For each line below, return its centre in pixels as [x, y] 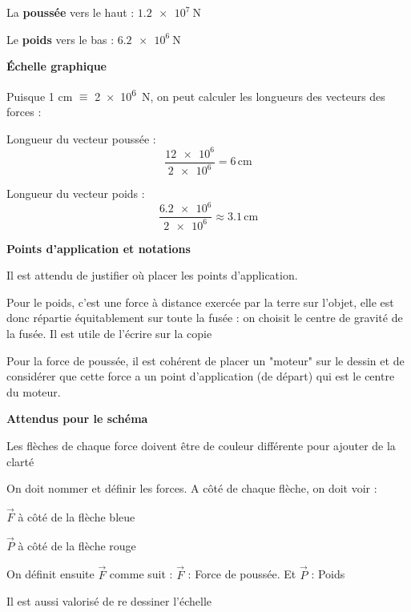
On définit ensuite [50, 574]
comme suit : [141, 574]
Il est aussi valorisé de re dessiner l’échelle [109, 601]
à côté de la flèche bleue [77, 516]
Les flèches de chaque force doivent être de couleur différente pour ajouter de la [201, 445]
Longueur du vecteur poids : [76, 193]
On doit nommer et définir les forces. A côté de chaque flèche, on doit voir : [192, 488]
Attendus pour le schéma [77, 419]
